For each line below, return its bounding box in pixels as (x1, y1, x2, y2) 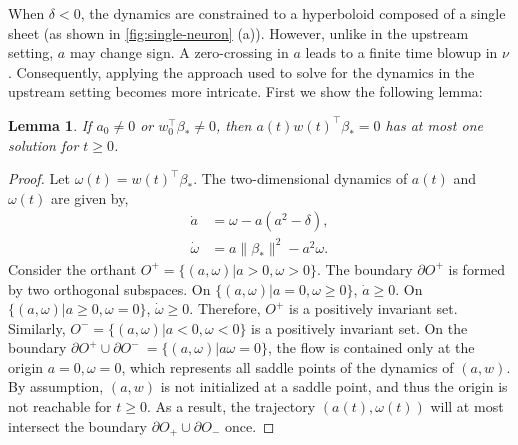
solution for (8, 134, 79, 155)
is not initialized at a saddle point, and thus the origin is (160, 376, 508, 397)
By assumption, (8, 376, 104, 397)
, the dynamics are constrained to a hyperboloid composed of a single (80, 3, 506, 23)
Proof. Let (8, 168, 70, 189)
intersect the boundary (8, 415, 148, 436)
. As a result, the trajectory (146, 396, 316, 417)
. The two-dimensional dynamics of (193, 168, 408, 189)
